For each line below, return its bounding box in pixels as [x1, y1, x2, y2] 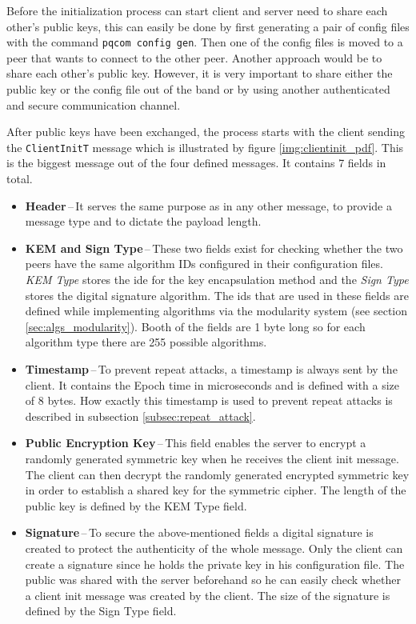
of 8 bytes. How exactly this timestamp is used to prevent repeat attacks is [25, 392, 393, 409]
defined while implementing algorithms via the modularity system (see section [25, 302, 408, 319]
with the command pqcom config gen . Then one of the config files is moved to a [6, 34, 403, 50]
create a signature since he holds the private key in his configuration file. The [25, 555, 405, 572]
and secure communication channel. [6, 96, 181, 113]
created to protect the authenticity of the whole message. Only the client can [25, 539, 403, 556]
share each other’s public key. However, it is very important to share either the [6, 65, 393, 82]
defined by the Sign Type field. [25, 602, 177, 619]
